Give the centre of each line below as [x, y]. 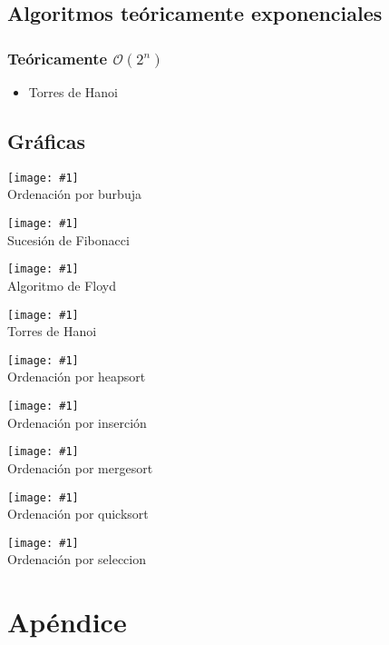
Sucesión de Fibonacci [68, 239]
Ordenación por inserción [77, 422]
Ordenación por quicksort [78, 514]
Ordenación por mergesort [80, 467]
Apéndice [67, 622]
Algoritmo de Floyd [62, 285]
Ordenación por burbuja [74, 194]
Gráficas [47, 140]
